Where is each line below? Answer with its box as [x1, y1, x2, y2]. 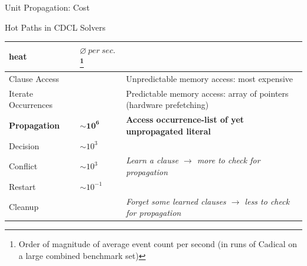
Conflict [9, 160, 38, 172]
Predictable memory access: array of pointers [126, 87, 289, 99]
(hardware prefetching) [126, 98, 209, 111]
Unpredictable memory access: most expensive [126, 72, 293, 84]
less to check [244, 195, 290, 207]
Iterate [9, 87, 33, 99]
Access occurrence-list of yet [126, 113, 244, 126]
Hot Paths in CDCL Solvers [5, 21, 106, 33]
